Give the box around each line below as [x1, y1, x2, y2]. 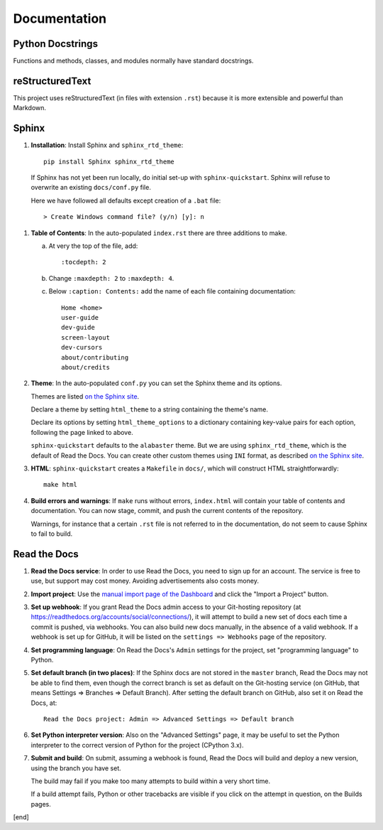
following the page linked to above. [30, 428, 134, 436]
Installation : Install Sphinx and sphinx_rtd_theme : [30, 141, 184, 149]
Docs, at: [30, 699, 57, 707]
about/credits [61, 363, 110, 371]
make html [43, 480, 77, 489]
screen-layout [61, 333, 110, 341]
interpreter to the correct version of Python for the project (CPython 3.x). [30, 740, 244, 749]
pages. [30, 799, 51, 808]
